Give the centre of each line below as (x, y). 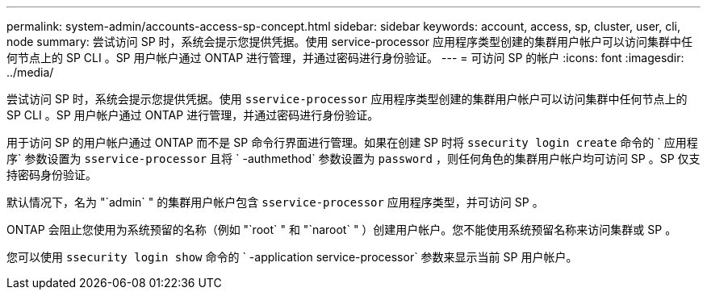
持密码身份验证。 (52, 175)
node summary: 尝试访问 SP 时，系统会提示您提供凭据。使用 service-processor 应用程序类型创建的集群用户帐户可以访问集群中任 (349, 42)
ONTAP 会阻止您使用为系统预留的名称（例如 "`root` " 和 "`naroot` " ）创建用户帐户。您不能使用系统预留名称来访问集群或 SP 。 (342, 229)
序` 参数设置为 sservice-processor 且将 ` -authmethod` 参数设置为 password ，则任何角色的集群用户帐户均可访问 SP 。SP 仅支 (353, 158)
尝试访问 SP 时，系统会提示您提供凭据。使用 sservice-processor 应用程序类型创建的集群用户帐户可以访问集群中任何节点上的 (347, 99)
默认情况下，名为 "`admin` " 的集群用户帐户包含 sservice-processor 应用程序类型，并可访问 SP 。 (275, 202)
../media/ (30, 72)
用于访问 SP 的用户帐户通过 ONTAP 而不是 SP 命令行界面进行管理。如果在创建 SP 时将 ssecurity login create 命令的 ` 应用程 (352, 142)
